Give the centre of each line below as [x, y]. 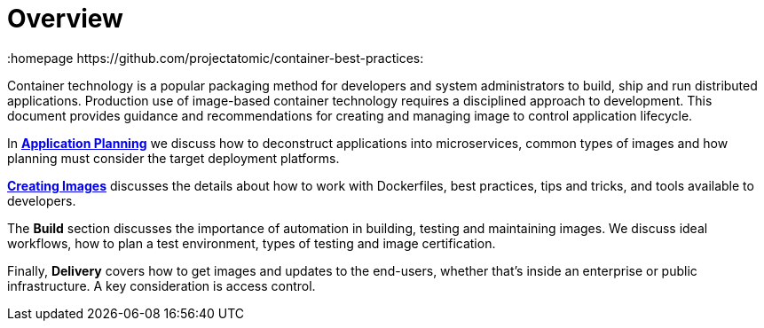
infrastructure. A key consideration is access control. [161, 285]
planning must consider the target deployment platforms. [173, 158]
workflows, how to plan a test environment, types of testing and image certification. [252, 243]
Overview [65, 19]
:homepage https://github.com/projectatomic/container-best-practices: [216, 58]
